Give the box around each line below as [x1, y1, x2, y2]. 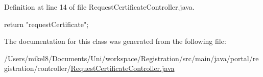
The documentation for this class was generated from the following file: [4, 36, 226, 46]
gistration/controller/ [4, 63, 71, 73]
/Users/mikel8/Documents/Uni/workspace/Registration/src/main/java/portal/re [4, 53, 259, 63]
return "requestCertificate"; [4, 18, 89, 29]
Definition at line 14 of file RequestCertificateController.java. [4, 2, 195, 12]
